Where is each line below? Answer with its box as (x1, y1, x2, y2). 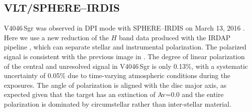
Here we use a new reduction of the (4, 32, 109, 42)
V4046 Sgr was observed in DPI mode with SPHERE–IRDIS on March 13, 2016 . (4, 23, 245, 33)
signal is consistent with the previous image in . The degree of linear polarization (4, 51, 245, 61)
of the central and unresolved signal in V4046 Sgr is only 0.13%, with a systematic (4, 61, 248, 71)
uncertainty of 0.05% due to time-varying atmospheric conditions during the (4, 70, 231, 80)
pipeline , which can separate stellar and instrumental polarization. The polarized (4, 42, 247, 52)
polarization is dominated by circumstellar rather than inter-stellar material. (4, 98, 232, 109)
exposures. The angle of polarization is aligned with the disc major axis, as (4, 80, 227, 90)
